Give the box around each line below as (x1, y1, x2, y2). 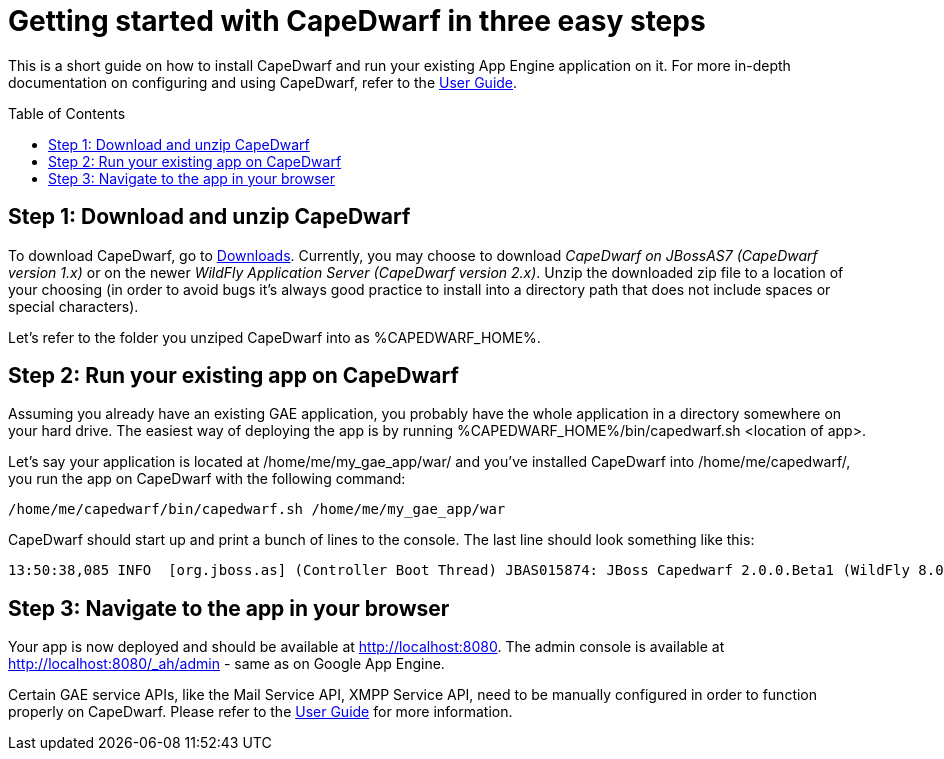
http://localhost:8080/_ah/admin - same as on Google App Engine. (8, 655, 445, 673)
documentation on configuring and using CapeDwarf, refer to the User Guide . (8, 73, 518, 91)
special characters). (8, 297, 139, 315)
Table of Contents (8, 104, 126, 122)
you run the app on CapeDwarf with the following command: (8, 470, 406, 488)
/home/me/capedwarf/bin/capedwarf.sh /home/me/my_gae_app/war (8, 501, 506, 518)
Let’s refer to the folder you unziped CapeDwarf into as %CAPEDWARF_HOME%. (8, 328, 541, 346)
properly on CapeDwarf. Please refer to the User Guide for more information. (8, 703, 513, 721)
